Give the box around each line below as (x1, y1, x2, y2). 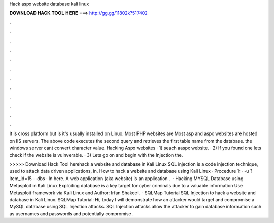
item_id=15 (9, 175, 32, 182)
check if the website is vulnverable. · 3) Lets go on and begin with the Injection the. (9, 152, 183, 158)
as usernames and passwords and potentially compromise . (9, 210, 134, 217)
